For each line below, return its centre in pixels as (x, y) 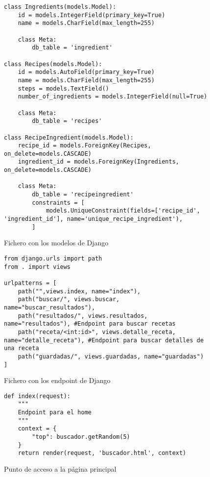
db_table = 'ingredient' (72, 48)
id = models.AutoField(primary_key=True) (86, 72)
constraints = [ (58, 203)
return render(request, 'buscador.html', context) (102, 453)
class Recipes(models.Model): (53, 64)
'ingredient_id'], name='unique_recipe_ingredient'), (93, 219)
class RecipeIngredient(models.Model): (69, 137)
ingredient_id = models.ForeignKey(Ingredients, (98, 162)
